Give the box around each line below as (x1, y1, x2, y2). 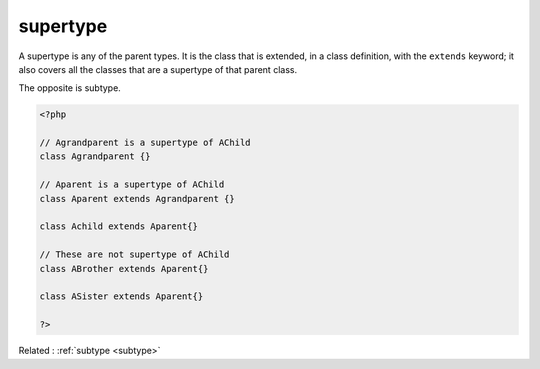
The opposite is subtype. (18, 82, 122, 94)
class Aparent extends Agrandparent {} (39, 193, 235, 204)
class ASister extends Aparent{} (39, 291, 204, 302)
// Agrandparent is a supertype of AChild (39, 137, 251, 149)
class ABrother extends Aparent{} (39, 263, 209, 274)
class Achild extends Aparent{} (39, 221, 199, 232)
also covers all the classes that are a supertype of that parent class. (18, 63, 298, 75)
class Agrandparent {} (39, 151, 151, 162)
